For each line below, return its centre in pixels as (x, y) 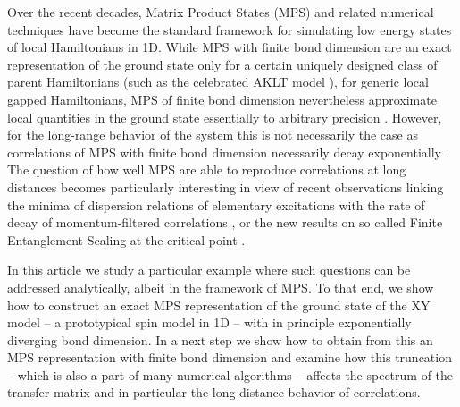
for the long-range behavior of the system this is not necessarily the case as (213, 135)
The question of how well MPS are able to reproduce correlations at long (207, 170)
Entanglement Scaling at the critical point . (126, 239)
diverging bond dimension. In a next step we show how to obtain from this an (220, 339)
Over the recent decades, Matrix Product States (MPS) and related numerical (221, 12)
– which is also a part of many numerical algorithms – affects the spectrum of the (230, 374)
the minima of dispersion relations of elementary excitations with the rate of (216, 204)
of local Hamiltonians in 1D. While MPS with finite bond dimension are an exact (230, 47)
